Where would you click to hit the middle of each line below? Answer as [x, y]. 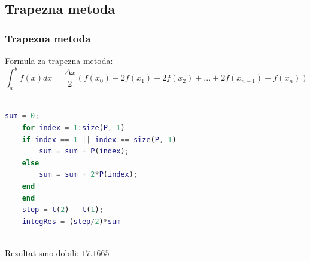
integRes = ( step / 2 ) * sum [71, 221]
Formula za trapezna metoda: [59, 60]
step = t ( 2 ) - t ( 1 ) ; [63, 210]
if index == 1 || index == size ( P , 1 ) [99, 139]
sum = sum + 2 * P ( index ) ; [89, 175]
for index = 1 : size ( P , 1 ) [73, 128]
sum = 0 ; [22, 116]
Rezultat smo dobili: [42, 253]
